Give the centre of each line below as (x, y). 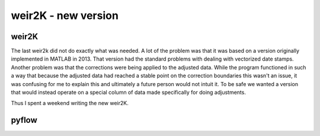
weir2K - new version (65, 15)
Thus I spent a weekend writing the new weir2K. (70, 103)
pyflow (24, 120)
